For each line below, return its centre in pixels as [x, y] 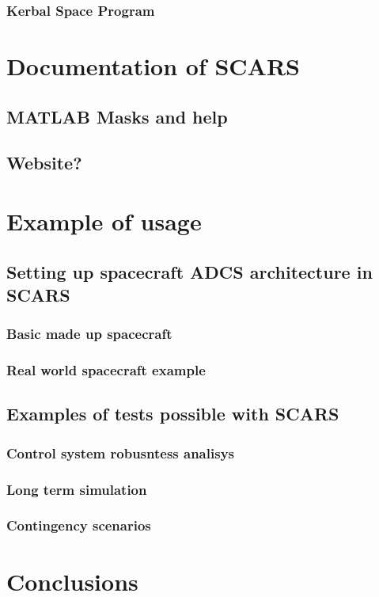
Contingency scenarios [79, 525]
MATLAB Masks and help [117, 116]
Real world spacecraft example [106, 370]
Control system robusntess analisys [120, 453]
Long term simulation [77, 489]
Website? [44, 163]
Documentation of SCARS [153, 66]
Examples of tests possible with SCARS [173, 414]
